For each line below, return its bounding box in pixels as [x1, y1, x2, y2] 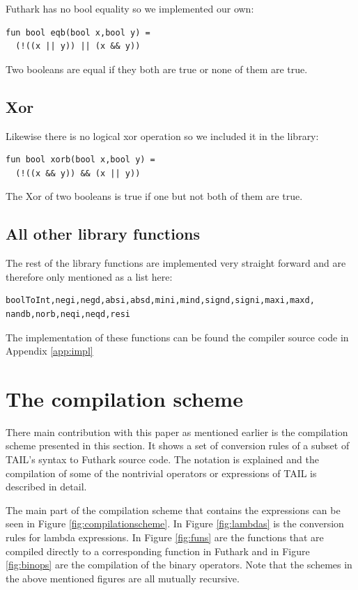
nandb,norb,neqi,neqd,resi [6, 309, 130, 319]
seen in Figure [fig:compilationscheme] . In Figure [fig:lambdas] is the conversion [6, 516, 344, 531]
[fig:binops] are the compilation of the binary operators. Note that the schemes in [6, 557, 352, 572]
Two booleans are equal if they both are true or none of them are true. [6, 61, 308, 76]
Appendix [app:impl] [6, 343, 93, 358]
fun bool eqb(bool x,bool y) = [6, 27, 150, 38]
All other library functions [6, 223, 200, 244]
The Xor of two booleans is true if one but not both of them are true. [6, 189, 303, 203]
